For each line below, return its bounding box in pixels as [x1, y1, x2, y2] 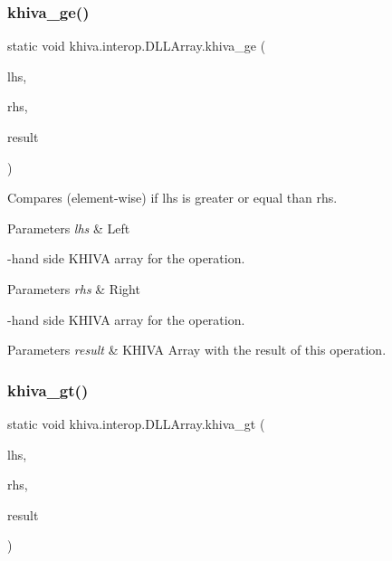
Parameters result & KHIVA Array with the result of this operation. [7, 340, 387, 359]
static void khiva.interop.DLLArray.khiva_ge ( [7, 36, 266, 55]
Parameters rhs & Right [7, 279, 140, 298]
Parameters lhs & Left [7, 218, 130, 237]
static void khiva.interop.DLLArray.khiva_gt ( [7, 414, 265, 433]
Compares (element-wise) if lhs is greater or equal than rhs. [7, 188, 338, 207]
